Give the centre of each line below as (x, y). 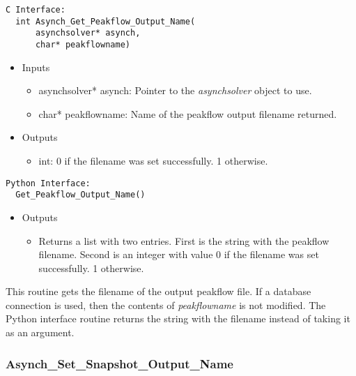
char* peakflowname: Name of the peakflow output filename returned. (188, 113)
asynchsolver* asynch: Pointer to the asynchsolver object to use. (175, 90)
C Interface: (36, 10)
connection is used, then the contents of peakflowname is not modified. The (166, 304)
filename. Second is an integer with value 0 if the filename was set (179, 254)
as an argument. (40, 332)
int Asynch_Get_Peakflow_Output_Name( (106, 21)
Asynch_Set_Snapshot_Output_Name (119, 363)
